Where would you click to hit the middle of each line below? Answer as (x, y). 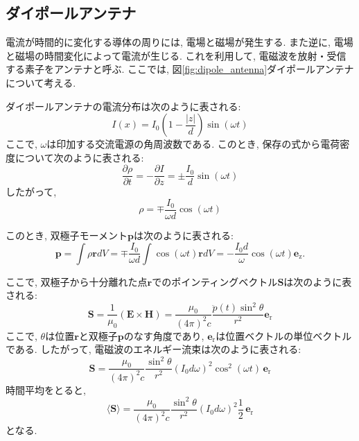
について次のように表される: (79, 157)
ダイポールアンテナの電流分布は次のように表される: (123, 106)
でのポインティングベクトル (215, 281)
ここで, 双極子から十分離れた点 (77, 281)
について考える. (41, 82)
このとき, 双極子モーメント (67, 235)
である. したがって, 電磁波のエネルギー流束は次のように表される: (154, 349)
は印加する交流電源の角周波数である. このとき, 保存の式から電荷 (193, 144)
